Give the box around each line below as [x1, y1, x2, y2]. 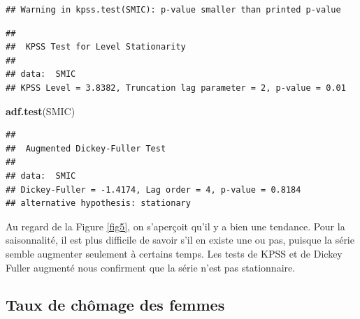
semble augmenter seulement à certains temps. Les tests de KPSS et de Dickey [6, 246, 343, 260]
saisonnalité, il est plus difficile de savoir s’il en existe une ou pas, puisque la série [6, 232, 354, 247]
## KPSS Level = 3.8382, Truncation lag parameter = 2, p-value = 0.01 [6, 82, 346, 93]
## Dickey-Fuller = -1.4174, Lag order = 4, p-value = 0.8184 [6, 184, 301, 195]
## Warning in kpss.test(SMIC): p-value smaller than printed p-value [6, 5, 341, 15]
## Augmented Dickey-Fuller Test [6, 143, 166, 154]
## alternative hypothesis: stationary [6, 198, 191, 209]
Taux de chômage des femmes [6, 294, 225, 316]
